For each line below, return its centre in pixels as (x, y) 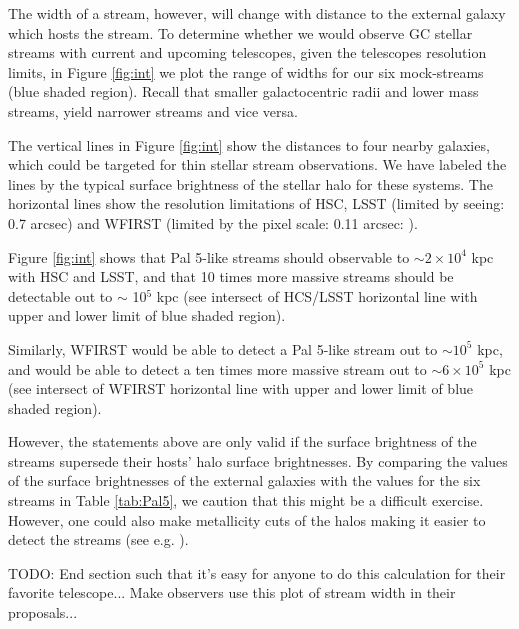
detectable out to (60, 295)
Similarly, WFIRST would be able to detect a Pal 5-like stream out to (223, 348)
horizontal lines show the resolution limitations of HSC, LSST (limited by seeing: (256, 203)
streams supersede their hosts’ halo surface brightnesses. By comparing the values (258, 460)
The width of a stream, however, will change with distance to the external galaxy (257, 13)
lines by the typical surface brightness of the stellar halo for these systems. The (250, 183)
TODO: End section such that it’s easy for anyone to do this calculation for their (257, 572)
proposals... (43, 612)
